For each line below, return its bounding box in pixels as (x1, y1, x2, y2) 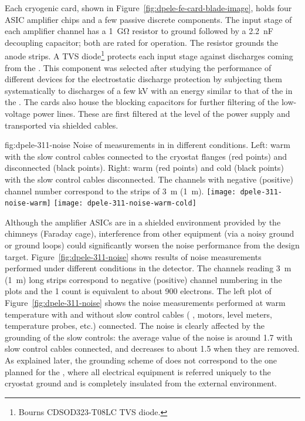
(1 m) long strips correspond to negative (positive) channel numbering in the (5, 273, 282, 285)
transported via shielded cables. (5, 119, 118, 131)
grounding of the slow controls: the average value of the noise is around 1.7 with (5, 331, 293, 343)
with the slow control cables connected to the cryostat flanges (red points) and (5, 150, 287, 162)
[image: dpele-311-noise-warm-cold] (53, 199, 196, 208)
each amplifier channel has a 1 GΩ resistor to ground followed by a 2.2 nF (5, 25, 274, 37)
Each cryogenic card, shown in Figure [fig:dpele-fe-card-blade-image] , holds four (5, 2, 292, 14)
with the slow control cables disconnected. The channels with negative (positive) (5, 173, 293, 185)
